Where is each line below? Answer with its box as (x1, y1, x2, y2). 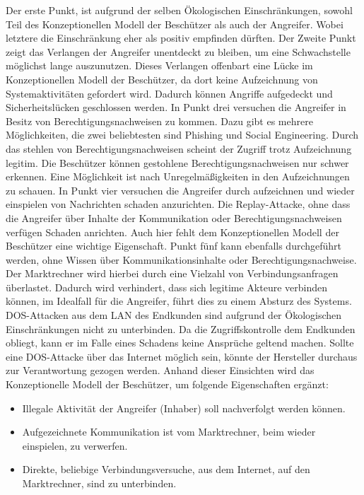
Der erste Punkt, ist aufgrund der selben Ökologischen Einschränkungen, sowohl (6, 3, 353, 17)
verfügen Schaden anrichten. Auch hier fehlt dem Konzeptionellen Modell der (6, 224, 339, 239)
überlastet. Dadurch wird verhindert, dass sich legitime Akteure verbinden (6, 279, 328, 294)
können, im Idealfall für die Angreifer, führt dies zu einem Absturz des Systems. (6, 293, 352, 308)
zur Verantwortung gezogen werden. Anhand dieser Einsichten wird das (6, 363, 315, 378)
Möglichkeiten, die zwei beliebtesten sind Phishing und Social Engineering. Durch (6, 127, 359, 142)
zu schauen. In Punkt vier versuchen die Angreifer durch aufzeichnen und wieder (6, 182, 355, 197)
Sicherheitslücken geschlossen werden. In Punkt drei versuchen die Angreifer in (6, 100, 346, 115)
